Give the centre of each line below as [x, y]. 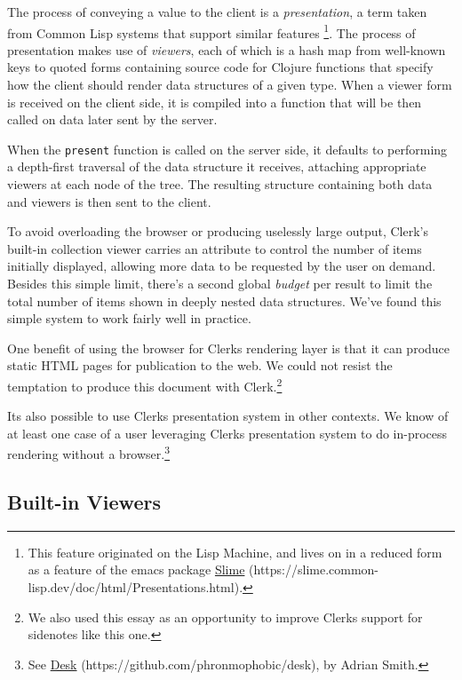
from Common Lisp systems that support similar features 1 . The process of [211, 31]
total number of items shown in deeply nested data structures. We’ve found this [224, 300]
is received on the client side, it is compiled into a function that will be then [215, 102]
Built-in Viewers [84, 502]
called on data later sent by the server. [112, 119]
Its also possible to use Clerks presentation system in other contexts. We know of [228, 416]
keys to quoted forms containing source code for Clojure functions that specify [220, 67]
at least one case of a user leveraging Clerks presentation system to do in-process [227, 433]
